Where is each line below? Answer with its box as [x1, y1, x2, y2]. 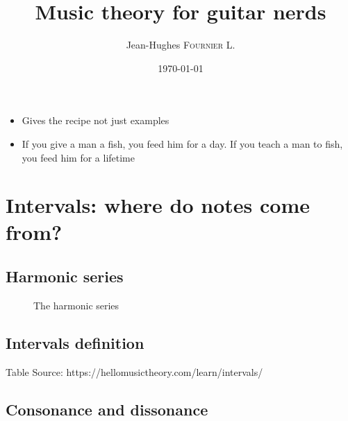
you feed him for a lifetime [22, 150, 135, 164]
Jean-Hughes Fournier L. [126, 37, 235, 52]
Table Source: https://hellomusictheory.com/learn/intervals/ [6, 364, 263, 379]
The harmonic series [33, 298, 119, 312]
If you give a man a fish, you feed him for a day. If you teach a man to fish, [22, 136, 343, 151]
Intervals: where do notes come [6, 191, 310, 219]
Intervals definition [6, 332, 144, 353]
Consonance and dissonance [6, 398, 208, 420]
